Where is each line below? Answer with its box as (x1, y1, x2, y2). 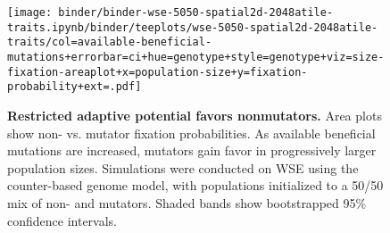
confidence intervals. (7, 211, 118, 229)
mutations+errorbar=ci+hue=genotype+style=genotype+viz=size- (7, 50, 385, 63)
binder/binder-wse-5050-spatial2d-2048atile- (58, 6, 334, 19)
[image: (7, 6, 53, 19)
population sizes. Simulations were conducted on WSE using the (7, 158, 359, 177)
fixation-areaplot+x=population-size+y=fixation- (7, 65, 308, 79)
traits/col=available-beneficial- (7, 36, 212, 49)
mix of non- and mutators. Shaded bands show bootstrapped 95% (7, 193, 367, 212)
